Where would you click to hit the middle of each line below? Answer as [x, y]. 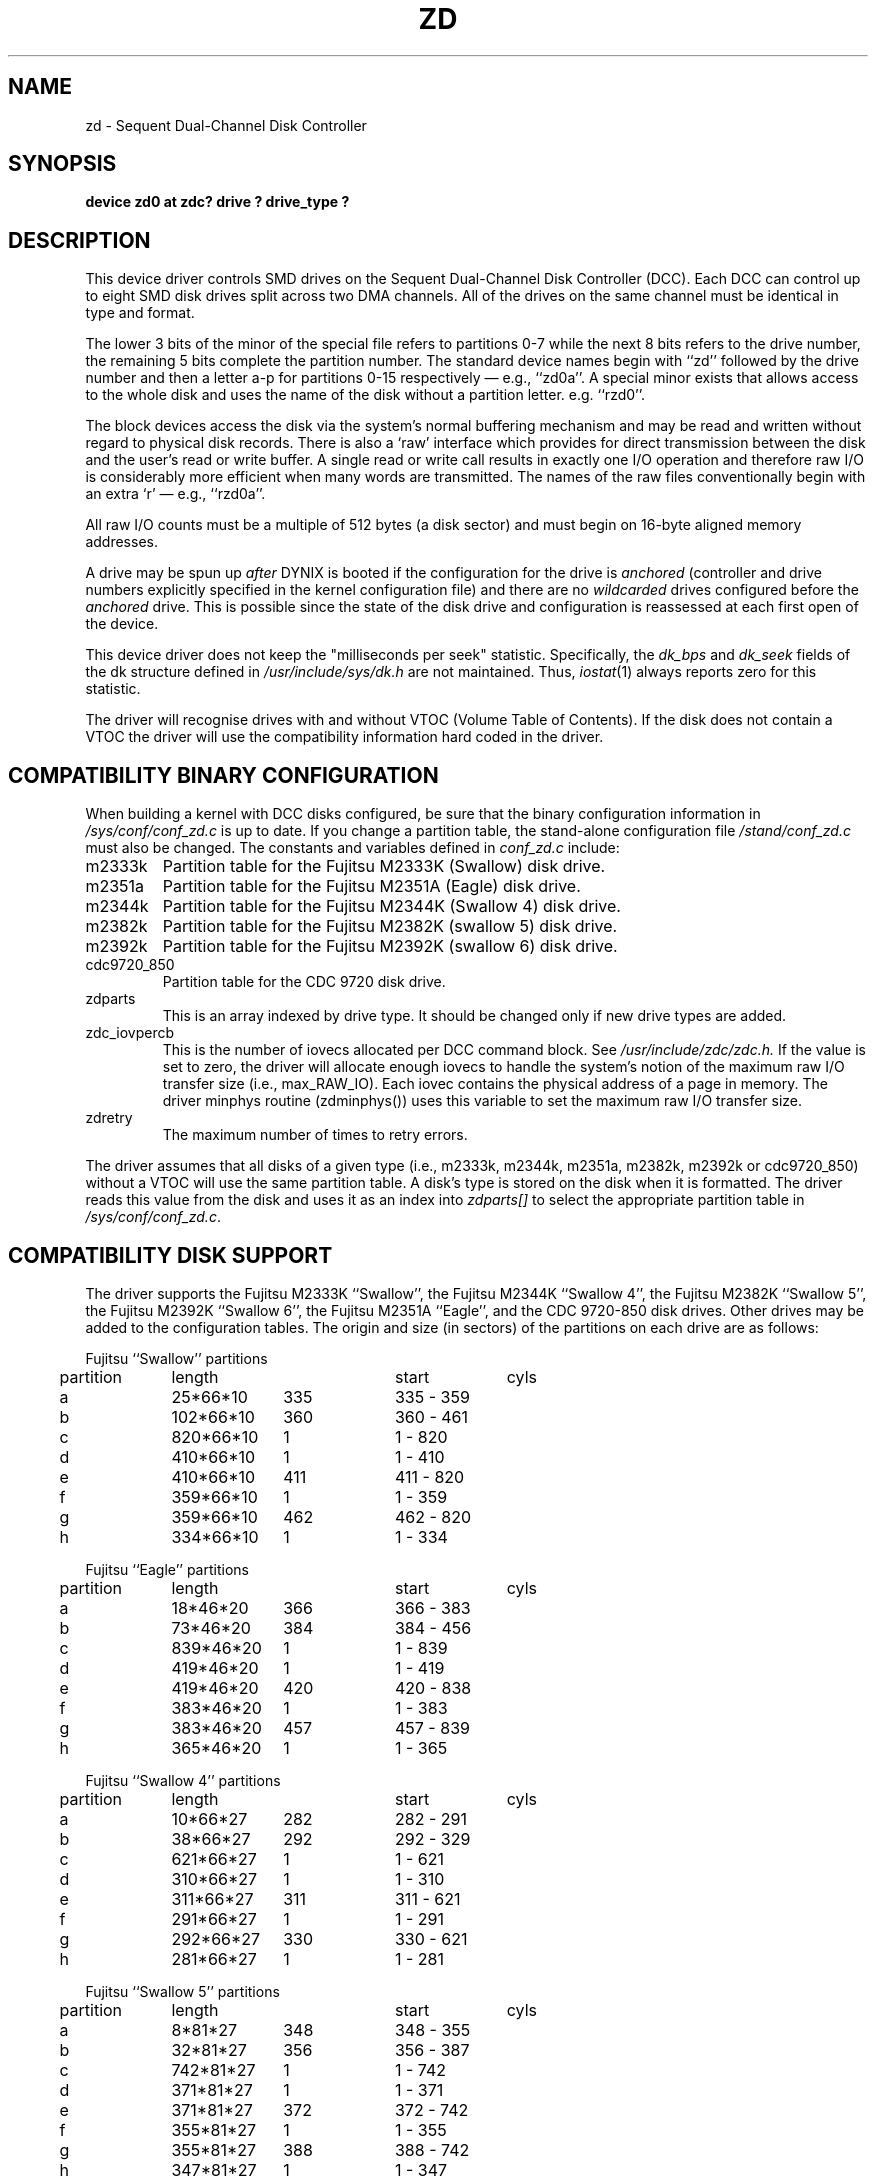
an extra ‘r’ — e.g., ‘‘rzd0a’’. [175, 494]
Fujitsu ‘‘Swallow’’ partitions [176, 1358]
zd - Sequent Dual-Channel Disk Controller [226, 125]
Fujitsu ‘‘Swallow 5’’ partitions [182, 1991]
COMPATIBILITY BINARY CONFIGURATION [223, 775]
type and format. [140, 313]
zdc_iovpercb [130, 1033]
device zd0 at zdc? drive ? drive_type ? [217, 202]
